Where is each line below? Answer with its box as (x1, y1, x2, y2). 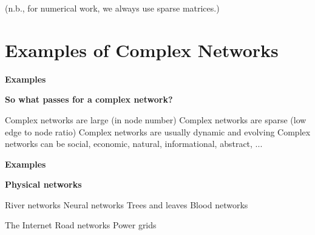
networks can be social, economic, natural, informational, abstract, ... (5, 137, 263, 150)
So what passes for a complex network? (5, 93, 173, 106)
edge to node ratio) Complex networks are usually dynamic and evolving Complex (5, 125, 311, 138)
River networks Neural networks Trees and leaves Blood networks (5, 198, 248, 211)
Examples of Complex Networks (5, 37, 279, 62)
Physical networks (5, 178, 82, 191)
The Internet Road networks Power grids (5, 219, 157, 231)
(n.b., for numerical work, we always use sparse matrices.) (5, 2, 220, 14)
